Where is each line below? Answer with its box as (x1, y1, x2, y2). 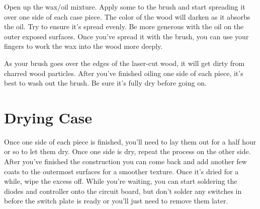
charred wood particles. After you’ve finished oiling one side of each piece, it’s (4, 67, 243, 78)
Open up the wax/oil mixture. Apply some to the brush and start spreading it (4, 2, 245, 12)
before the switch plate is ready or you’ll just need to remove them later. (4, 195, 228, 206)
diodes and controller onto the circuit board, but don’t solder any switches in (4, 185, 242, 196)
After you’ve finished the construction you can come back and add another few (4, 156, 247, 167)
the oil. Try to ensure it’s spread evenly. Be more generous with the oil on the (4, 21, 244, 32)
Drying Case (4, 107, 93, 127)
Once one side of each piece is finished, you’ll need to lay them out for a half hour (4, 136, 256, 147)
